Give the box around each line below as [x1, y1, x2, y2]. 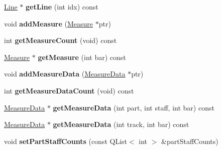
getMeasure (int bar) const [38, 51, 126, 62]
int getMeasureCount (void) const [4, 35, 117, 45]
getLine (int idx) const [26, 1, 98, 11]
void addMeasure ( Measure [4, 18, 93, 28]
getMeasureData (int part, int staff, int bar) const [53, 102, 214, 112]
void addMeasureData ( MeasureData [4, 68, 126, 79]
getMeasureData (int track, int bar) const [53, 119, 189, 129]
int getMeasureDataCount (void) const [4, 85, 134, 95]
